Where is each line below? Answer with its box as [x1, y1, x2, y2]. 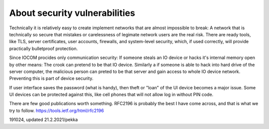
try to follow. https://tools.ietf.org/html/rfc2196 [9, 107, 104, 114]
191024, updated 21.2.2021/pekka [9, 117, 78, 123]
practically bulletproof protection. [9, 45, 78, 52]
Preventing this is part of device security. [9, 75, 94, 81]
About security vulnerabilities [9, 7, 135, 18]
